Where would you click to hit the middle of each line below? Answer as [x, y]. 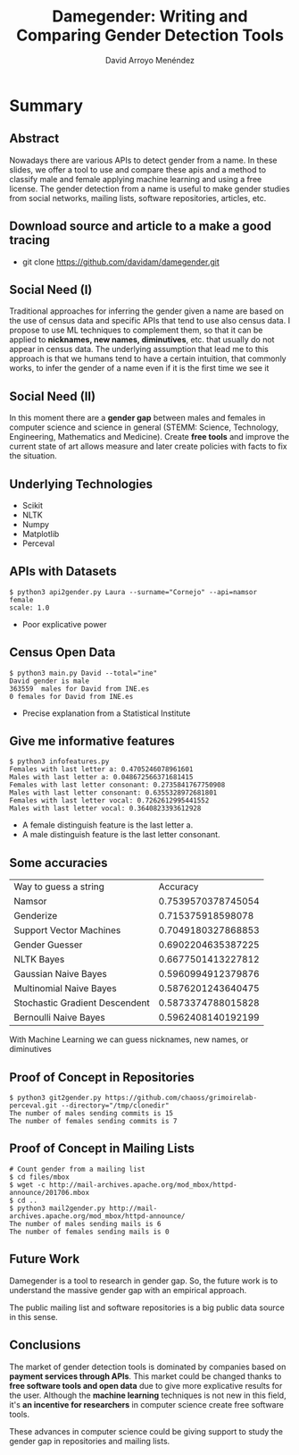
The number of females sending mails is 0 [89, 1232]
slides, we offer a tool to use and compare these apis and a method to [137, 169]
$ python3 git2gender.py [55, 1098]
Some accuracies [59, 863]
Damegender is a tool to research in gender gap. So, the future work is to [144, 1281]
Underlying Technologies [81, 484]
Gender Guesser [48, 945]
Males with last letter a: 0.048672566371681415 [101, 778]
